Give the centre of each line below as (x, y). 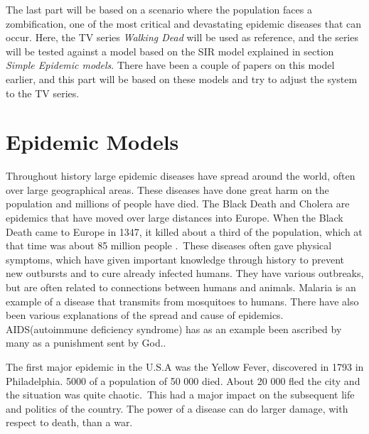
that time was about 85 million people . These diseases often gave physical (169, 245)
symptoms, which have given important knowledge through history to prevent (175, 259)
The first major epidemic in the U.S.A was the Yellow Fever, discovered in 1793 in (185, 367)
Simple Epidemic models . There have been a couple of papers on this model (170, 65)
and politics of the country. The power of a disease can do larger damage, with (177, 408)
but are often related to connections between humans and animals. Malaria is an (181, 287)
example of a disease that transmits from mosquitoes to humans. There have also (182, 301)
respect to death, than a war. (69, 422)
